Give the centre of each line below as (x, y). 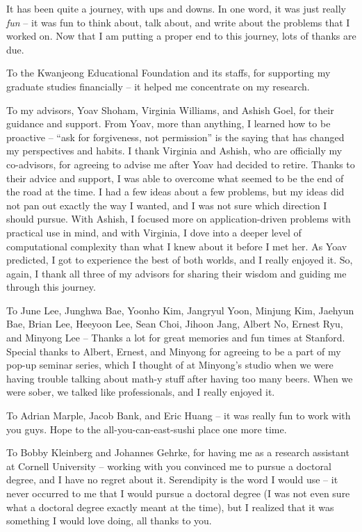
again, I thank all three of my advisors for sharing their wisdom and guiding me (176, 273)
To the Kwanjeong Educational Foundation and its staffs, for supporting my (168, 73)
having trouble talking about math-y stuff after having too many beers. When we (180, 378)
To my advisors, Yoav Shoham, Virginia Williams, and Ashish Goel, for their (170, 110)
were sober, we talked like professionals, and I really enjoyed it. (141, 392)
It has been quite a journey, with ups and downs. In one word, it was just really (176, 8)
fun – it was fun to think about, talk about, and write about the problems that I (178, 22)
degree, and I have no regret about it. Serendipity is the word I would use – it (172, 479)
